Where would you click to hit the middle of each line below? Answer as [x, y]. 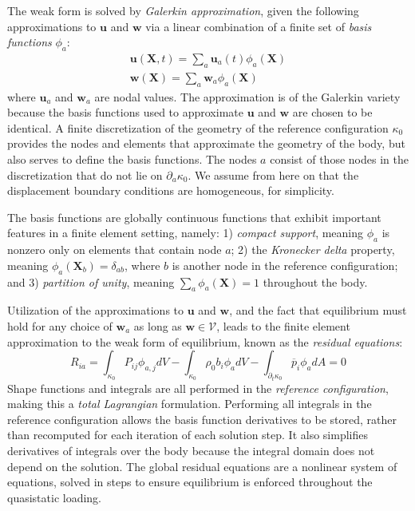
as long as [158, 325]
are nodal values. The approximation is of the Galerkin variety [247, 96]
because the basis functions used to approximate [125, 112]
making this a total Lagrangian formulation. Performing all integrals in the [190, 404]
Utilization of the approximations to [96, 310]
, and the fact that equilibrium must [318, 310]
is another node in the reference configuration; [285, 265]
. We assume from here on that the [273, 174]
